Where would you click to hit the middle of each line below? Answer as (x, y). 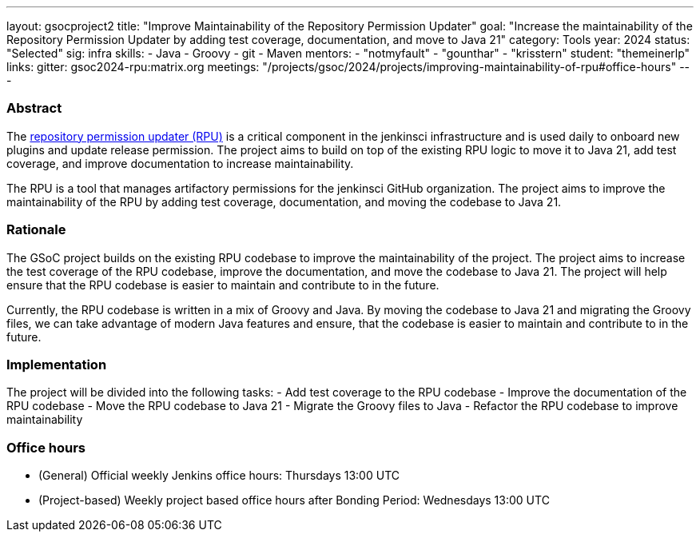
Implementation (57, 364)
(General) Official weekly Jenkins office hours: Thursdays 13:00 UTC (219, 475)
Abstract (34, 108)
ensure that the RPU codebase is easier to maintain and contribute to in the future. (223, 285)
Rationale (36, 230)
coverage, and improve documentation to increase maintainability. (180, 163)
